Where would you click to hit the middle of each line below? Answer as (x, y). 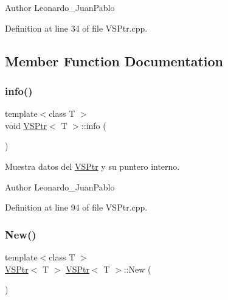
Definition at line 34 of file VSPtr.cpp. (76, 28)
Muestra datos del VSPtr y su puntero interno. (92, 166)
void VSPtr (26, 125)
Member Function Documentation (114, 61)
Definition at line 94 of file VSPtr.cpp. (76, 207)
